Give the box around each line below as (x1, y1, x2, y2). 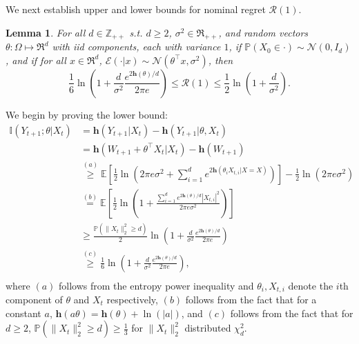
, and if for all (6, 52, 66, 67)
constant (6, 305, 41, 320)
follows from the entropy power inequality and (59, 278, 254, 292)
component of (6, 292, 63, 306)
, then (208, 52, 233, 67)
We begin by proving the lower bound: (6, 107, 168, 121)
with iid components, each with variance (52, 39, 221, 54)
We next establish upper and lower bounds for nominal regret (6, 2, 266, 16)
